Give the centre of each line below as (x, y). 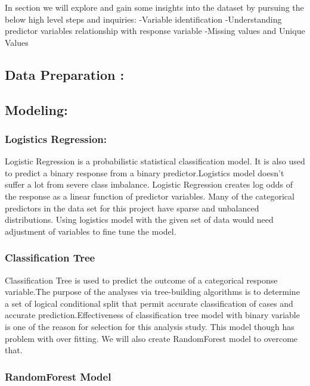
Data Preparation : (65, 74)
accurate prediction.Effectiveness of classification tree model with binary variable (152, 315)
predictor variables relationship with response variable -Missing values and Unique (155, 31)
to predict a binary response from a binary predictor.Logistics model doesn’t (145, 172)
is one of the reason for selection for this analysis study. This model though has (150, 326)
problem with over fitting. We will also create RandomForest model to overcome (151, 338)
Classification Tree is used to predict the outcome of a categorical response (141, 280)
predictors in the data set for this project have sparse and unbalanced (132, 208)
